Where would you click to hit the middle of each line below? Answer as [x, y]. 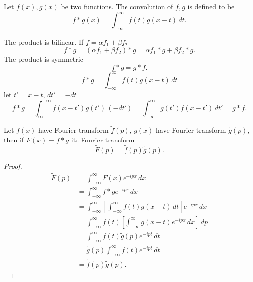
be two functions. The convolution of [117, 6]
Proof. [13, 166]
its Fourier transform [103, 140]
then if [14, 140]
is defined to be [211, 6]
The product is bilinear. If [44, 42]
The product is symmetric [44, 59]
